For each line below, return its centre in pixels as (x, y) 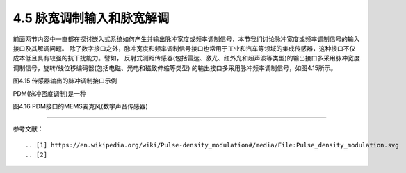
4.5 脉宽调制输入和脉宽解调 (91, 18)
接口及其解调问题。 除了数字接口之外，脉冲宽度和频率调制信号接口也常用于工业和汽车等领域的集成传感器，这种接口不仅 (184, 48)
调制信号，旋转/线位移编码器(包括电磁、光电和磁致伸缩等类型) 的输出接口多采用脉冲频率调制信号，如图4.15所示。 (175, 68)
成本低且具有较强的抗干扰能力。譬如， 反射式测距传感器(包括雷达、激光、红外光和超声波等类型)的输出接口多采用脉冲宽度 (187, 58)
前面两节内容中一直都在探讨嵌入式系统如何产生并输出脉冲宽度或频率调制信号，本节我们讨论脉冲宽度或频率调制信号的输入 (186, 39)
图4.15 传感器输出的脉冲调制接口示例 (65, 81)
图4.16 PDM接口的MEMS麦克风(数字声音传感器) (81, 106)
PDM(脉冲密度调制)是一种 (49, 93)
